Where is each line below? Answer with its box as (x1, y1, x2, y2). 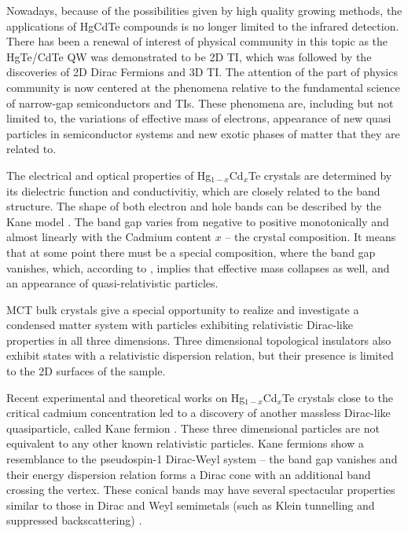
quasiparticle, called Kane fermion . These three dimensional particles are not (6, 419, 380, 436)
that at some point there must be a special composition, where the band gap (6, 243, 376, 260)
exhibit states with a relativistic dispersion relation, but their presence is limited (6, 347, 394, 364)
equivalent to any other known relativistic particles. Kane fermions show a (6, 435, 364, 452)
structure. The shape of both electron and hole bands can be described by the (6, 198, 381, 214)
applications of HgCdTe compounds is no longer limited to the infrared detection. (6, 17, 399, 34)
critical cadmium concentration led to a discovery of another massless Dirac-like (6, 404, 391, 421)
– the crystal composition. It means (225, 229, 396, 245)
